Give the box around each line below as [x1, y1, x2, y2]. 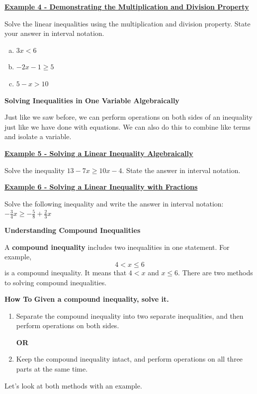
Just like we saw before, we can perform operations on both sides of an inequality [4, 112, 253, 122]
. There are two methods [178, 267, 253, 277]
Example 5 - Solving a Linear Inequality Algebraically [4, 148, 193, 158]
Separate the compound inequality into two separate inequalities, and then [16, 310, 244, 321]
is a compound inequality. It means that [4, 267, 127, 277]
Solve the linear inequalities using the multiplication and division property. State [4, 18, 251, 28]
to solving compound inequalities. [4, 277, 107, 287]
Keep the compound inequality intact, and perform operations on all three [16, 354, 243, 364]
